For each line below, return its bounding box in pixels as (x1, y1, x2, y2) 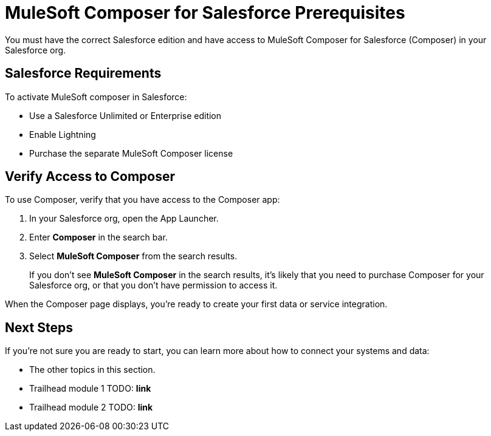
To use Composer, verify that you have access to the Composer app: (5, 194, 280, 205)
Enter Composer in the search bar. (29, 232, 168, 243)
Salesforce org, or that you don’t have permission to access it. (29, 280, 278, 291)
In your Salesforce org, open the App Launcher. (29, 213, 219, 224)
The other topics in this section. (29, 364, 156, 375)
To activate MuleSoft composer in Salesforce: (5, 91, 187, 102)
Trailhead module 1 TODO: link (29, 383, 151, 394)
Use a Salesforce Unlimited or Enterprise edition (29, 110, 222, 121)
